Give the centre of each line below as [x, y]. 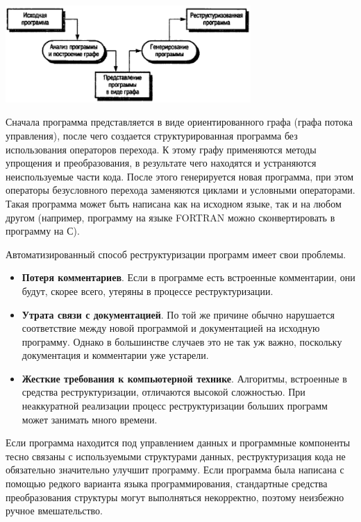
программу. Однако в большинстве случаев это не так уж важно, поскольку [182, 341]
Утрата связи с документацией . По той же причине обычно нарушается [178, 314]
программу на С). [43, 231]
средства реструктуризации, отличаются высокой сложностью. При [163, 392]
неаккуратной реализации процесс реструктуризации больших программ [175, 406]
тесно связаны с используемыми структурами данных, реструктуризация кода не [176, 456]
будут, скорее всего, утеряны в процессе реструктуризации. [148, 291]
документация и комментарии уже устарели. [115, 355]
